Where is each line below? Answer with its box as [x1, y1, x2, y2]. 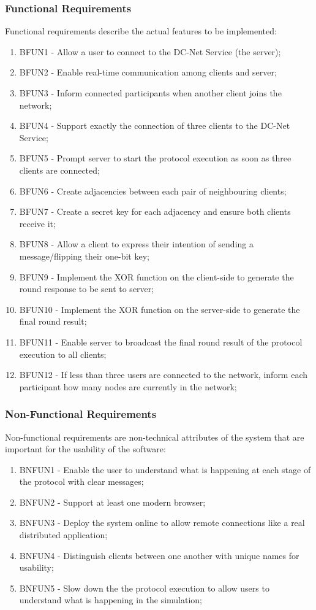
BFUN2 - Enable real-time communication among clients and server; [19, 66, 277, 79]
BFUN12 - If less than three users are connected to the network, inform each [19, 368, 308, 381]
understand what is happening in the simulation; [19, 593, 203, 606]
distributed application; [19, 528, 108, 541]
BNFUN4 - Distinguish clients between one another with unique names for [19, 549, 299, 562]
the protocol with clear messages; [19, 475, 144, 488]
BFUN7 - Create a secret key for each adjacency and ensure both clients [19, 205, 291, 218]
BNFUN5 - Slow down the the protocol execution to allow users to [19, 581, 269, 594]
